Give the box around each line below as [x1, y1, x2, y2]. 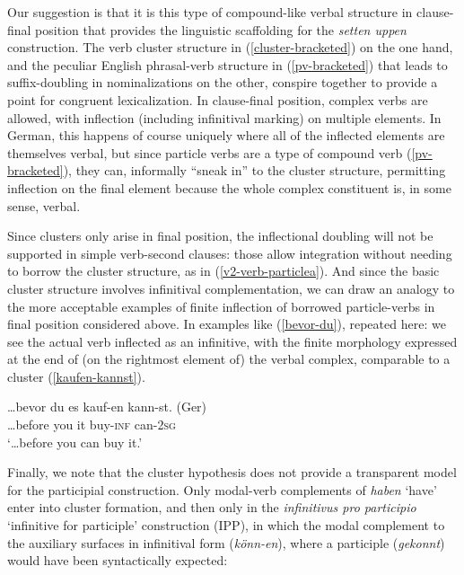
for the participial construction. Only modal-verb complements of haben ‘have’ [7, 480, 437, 499]
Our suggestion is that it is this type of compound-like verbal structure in [7, 3, 413, 21]
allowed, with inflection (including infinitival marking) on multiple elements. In [7, 108, 442, 127]
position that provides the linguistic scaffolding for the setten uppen [35, 20, 407, 39]
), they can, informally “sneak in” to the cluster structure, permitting [63, 161, 446, 180]
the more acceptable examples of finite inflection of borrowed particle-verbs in [7, 296, 435, 315]
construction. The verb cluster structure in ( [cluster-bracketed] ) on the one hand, [7, 38, 453, 57]
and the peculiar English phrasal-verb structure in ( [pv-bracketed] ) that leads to [7, 55, 448, 74]
